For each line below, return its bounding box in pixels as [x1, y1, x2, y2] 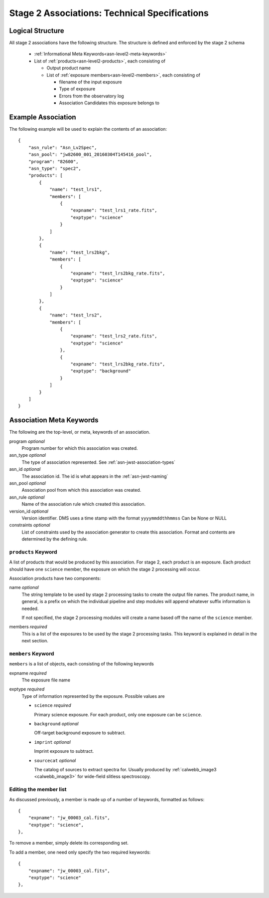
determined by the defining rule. [21, 536, 88, 542]
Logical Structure [9, 26, 64, 35]
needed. [21, 605, 39, 611]
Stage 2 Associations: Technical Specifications [9, 7, 209, 18]
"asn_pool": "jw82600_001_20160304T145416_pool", [28, 152, 152, 157]
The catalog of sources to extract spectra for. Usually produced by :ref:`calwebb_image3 [34, 766, 217, 772]
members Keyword [9, 650, 54, 657]
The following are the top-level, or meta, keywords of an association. [9, 429, 150, 435]
